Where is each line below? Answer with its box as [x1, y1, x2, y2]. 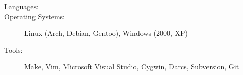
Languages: [4, 1, 39, 11]
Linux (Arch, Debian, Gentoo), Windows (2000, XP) [24, 28, 188, 38]
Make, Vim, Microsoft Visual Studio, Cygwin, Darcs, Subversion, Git [24, 61, 239, 72]
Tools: [4, 44, 23, 55]
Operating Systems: [4, 11, 65, 21]
